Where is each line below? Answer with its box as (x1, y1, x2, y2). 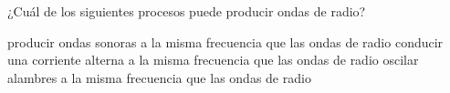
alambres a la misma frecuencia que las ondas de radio (7, 67, 311, 87)
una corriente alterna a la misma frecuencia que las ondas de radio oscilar (7, 50, 419, 69)
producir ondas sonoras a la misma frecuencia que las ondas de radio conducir (7, 32, 444, 51)
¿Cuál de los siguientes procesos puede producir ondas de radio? (7, 2, 366, 20)
